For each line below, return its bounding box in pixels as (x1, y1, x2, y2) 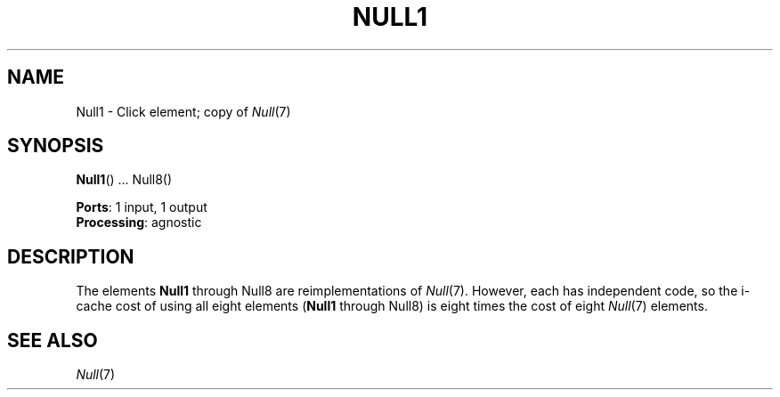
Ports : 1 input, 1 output (76, 199, 207, 215)
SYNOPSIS (7, 134, 104, 158)
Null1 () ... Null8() (76, 172, 173, 188)
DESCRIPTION (7, 245, 134, 268)
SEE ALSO (7, 328, 98, 352)
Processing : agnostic (76, 215, 202, 231)
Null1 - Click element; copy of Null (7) (76, 103, 291, 119)
